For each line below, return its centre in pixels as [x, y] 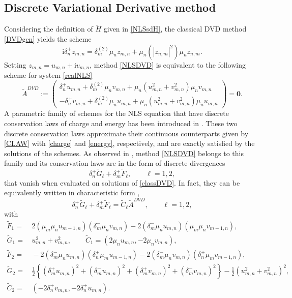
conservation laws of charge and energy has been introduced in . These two [121, 123]
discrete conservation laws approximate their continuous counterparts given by [126, 133]
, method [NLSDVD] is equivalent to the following [168, 64]
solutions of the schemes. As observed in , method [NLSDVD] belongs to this [124, 153]
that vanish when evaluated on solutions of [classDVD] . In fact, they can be [122, 182]
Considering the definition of [49, 29]
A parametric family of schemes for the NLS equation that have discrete [116, 113]
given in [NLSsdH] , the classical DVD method [175, 29]
